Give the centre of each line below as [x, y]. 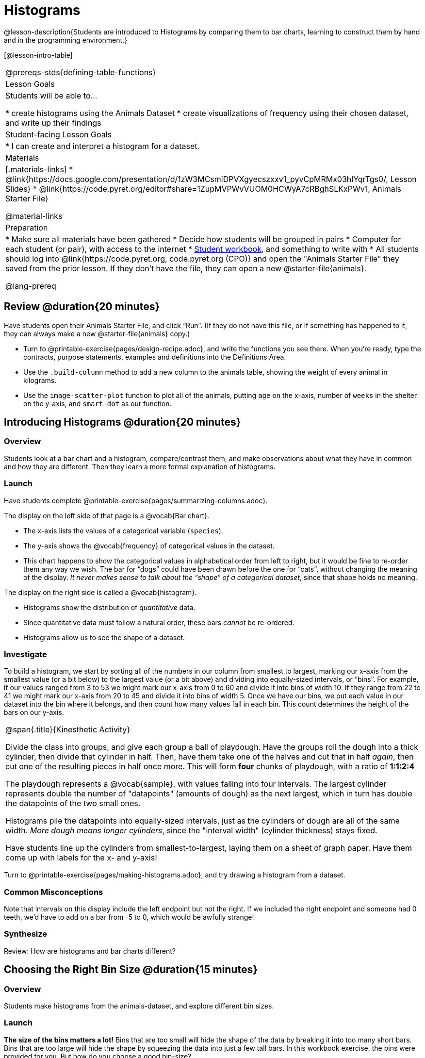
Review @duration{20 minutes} [82, 307]
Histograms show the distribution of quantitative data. [109, 607]
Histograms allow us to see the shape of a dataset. [104, 637]
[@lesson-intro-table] [38, 55]
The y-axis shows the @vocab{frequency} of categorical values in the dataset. [149, 546]
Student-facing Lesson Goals [59, 134]
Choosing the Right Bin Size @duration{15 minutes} [131, 970]
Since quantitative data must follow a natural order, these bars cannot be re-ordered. [159, 622]
